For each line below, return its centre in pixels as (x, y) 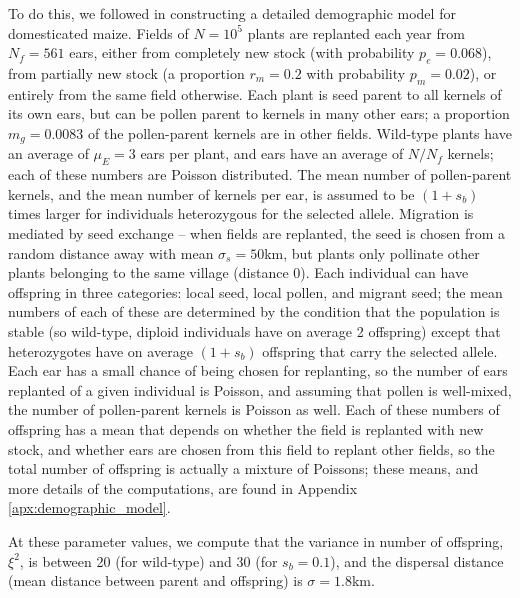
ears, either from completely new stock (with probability (242, 52)
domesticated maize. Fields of (98, 32)
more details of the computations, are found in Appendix (183, 487)
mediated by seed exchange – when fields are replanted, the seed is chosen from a (257, 233)
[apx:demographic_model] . (89, 507)
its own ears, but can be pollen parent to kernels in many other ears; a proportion (259, 113)
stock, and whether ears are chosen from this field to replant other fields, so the (251, 448)
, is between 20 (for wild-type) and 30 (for (148, 560)
